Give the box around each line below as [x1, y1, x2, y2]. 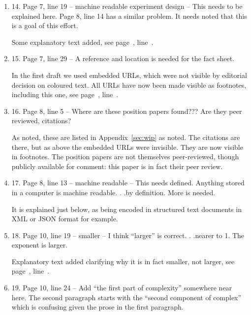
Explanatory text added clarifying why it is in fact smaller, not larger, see [11, 256, 235, 266]
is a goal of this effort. [11, 20, 78, 31]
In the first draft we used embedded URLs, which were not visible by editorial [11, 70, 247, 80]
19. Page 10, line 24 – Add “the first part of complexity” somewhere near [11, 282, 232, 293]
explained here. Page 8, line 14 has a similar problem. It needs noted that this [11, 10, 247, 21]
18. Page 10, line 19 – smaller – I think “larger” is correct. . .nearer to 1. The [11, 230, 245, 240]
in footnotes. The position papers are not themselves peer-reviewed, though [11, 151, 239, 162]
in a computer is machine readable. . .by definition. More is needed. [11, 187, 216, 197]
